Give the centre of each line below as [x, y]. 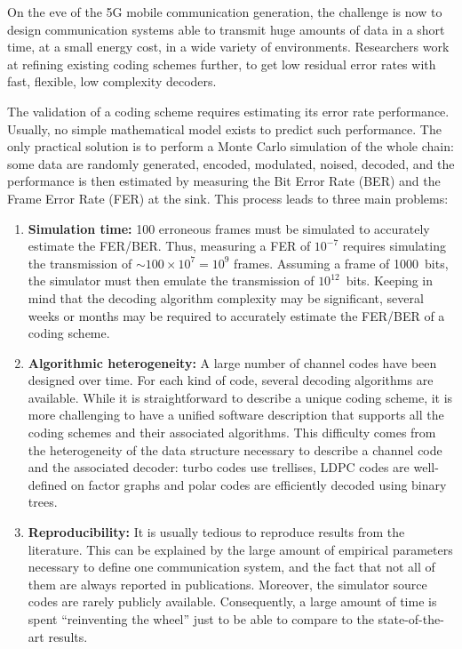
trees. [43, 502]
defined [48, 484]
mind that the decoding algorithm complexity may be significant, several [226, 297]
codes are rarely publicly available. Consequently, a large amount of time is [232, 601]
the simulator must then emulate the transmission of [171, 280]
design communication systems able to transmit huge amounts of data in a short [226, 29]
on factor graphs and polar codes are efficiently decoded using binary [259, 484]
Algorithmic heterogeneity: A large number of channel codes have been [232, 362]
